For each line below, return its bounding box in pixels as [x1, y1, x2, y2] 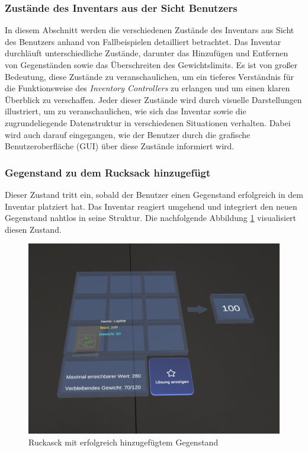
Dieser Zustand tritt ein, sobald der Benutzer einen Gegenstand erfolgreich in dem [5, 188, 303, 200]
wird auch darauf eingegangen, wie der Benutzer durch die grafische [5, 128, 251, 140]
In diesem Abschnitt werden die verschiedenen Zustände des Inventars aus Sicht [5, 24, 294, 36]
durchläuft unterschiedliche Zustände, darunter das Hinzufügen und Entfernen [5, 47, 288, 59]
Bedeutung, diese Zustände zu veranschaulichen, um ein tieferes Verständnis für [5, 70, 294, 82]
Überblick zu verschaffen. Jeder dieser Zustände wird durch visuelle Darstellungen [5, 93, 302, 105]
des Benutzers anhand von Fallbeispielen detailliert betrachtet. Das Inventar [5, 35, 281, 47]
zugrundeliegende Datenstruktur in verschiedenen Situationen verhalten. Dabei [5, 116, 291, 129]
